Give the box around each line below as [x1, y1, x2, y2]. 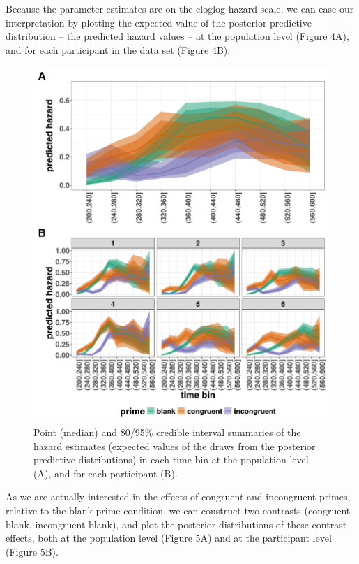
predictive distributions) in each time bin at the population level [33, 452, 309, 467]
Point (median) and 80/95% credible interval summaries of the [33, 424, 301, 439]
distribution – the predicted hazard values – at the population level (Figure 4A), [6, 29, 349, 43]
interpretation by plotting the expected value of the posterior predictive [6, 15, 312, 29]
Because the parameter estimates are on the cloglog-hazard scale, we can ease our [6, 1, 354, 15]
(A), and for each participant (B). [33, 465, 178, 480]
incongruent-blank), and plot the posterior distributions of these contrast [35, 516, 347, 531]
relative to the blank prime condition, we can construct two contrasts [6, 502, 301, 517]
